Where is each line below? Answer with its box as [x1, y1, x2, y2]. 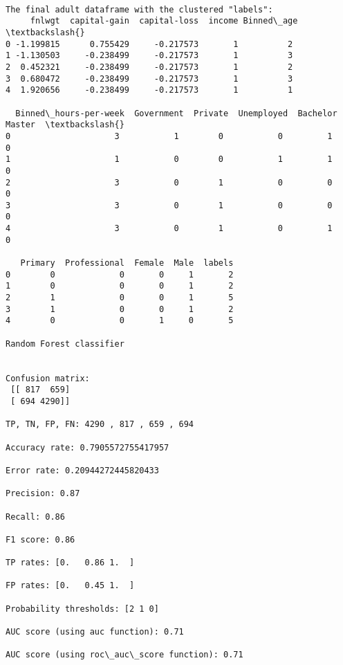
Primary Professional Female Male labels [20, 258, 234, 268]
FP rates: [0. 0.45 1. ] [6, 581, 135, 591]
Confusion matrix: [6, 373, 90, 383]
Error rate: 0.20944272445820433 [6, 465, 159, 475]
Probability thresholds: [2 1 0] [6, 603, 159, 614]
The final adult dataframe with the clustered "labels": [6, 4, 273, 15]
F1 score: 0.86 [6, 534, 75, 545]
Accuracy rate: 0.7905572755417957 [6, 442, 169, 453]
